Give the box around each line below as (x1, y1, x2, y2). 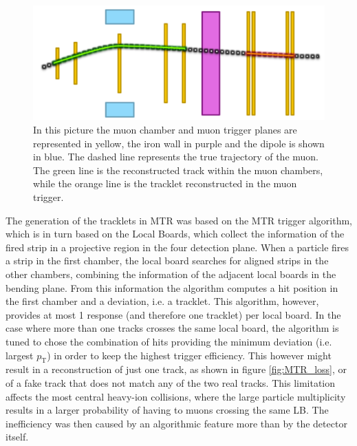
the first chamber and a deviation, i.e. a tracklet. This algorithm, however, (6, 294, 319, 308)
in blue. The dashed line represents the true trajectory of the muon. (33, 149, 318, 164)
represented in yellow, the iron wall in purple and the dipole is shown (33, 136, 325, 150)
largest (6, 348, 34, 362)
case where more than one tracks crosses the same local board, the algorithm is (6, 321, 339, 335)
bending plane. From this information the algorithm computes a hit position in (6, 280, 338, 295)
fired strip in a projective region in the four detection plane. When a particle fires (6, 240, 349, 254)
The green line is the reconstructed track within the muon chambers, (33, 162, 323, 177)
